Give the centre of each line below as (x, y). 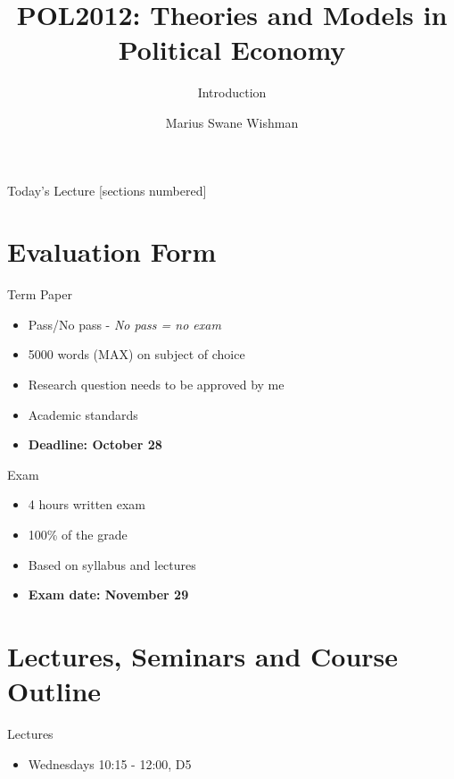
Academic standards (83, 414)
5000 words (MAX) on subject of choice (136, 354)
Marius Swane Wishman (232, 122)
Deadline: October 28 (95, 444)
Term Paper (40, 294)
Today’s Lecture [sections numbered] (107, 190)
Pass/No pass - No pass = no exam (124, 324)
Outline (54, 691)
